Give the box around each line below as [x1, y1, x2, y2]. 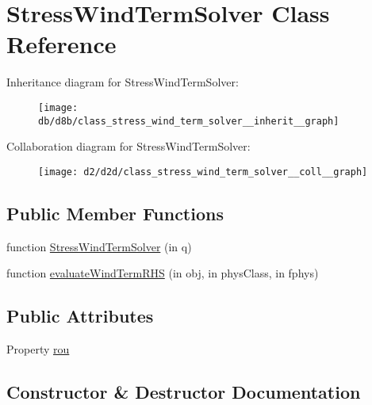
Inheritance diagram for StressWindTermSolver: [6, 74, 239, 90]
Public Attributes [6, 304, 154, 328]
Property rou [6, 341, 70, 357]
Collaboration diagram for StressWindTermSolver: [6, 138, 251, 155]
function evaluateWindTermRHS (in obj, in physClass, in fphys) [6, 265, 319, 281]
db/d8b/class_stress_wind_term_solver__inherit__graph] [38, 115, 339, 127]
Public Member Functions [6, 201, 224, 225]
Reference [6, 28, 117, 60]
